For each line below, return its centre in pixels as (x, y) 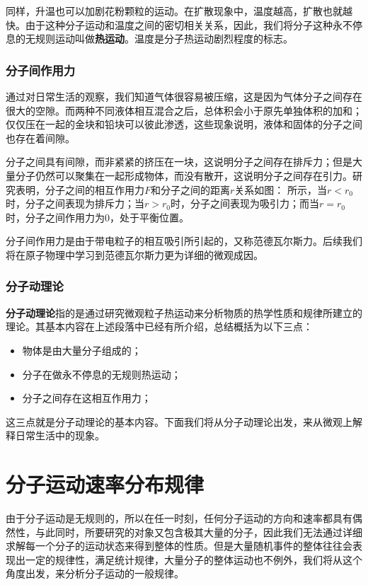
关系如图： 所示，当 (281, 189)
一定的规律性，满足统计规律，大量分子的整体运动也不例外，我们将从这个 (194, 559)
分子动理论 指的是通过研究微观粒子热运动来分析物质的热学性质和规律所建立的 (184, 312)
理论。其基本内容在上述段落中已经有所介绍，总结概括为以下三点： (159, 326)
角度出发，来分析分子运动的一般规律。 (95, 573)
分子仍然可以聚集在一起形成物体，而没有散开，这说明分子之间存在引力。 (184, 175)
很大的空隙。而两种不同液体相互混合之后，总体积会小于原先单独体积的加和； (184, 110)
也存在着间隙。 (40, 138)
